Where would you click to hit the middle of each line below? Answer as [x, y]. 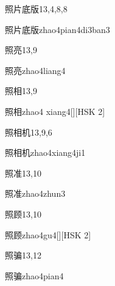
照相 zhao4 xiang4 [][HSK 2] [55, 111]
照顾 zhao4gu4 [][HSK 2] [48, 234]
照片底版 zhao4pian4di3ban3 [57, 29]
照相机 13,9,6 [29, 132]
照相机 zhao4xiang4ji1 [45, 152]
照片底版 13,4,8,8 [36, 9]
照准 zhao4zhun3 [35, 193]
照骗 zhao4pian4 [34, 275]
